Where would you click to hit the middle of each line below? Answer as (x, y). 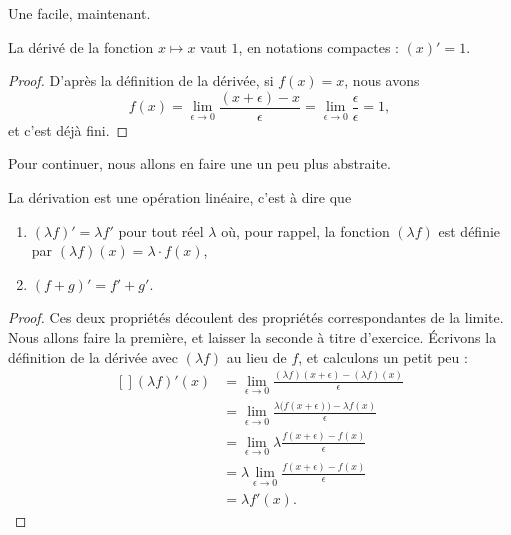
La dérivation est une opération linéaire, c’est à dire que (180, 197)
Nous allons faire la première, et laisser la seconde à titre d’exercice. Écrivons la (252, 337)
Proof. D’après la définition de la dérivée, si (141, 80)
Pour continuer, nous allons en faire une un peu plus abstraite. (199, 163)
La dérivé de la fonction (81, 46)
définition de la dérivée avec (93, 356)
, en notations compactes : (318, 46)
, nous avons (382, 80)
